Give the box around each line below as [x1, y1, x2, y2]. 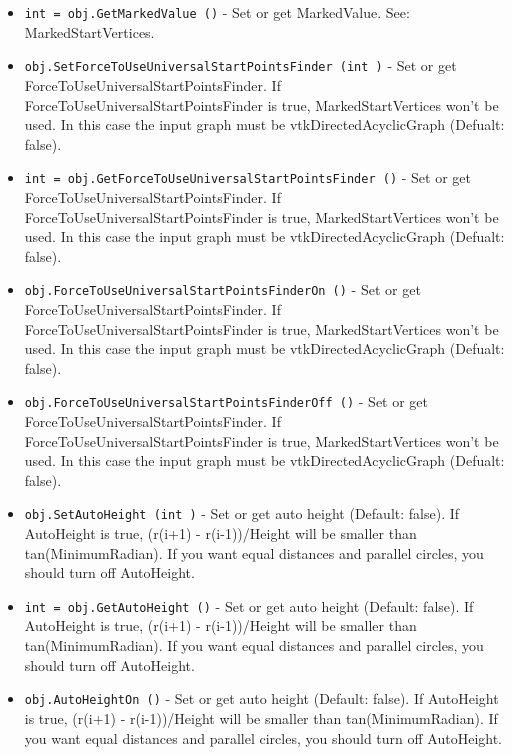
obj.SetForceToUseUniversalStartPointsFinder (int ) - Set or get [24, 55, 457, 76]
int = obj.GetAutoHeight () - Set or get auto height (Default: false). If [24, 595, 474, 616]
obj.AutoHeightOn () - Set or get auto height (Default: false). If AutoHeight [24, 688, 499, 709]
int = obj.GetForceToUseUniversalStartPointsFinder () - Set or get [24, 167, 471, 188]
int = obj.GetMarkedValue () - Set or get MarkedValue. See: [24, 2, 410, 22]
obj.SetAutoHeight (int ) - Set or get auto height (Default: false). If [24, 503, 460, 524]
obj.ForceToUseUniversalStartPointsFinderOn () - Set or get [24, 279, 421, 300]
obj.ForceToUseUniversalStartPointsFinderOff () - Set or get [24, 391, 429, 412]
